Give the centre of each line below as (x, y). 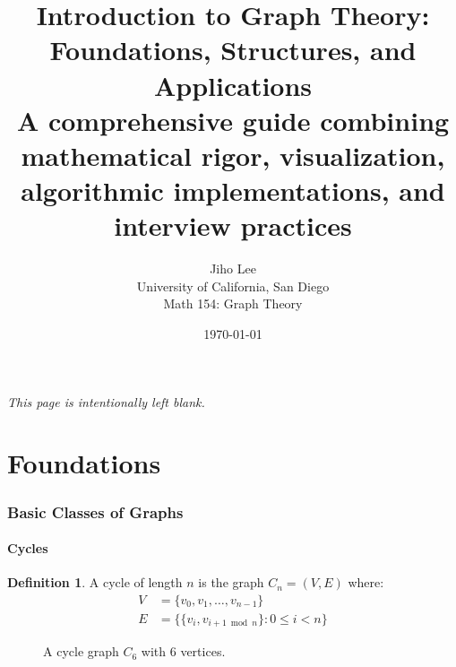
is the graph (231, 582)
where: (366, 582)
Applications (233, 85)
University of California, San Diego (233, 286)
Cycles (28, 548)
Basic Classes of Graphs (95, 511)
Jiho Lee (233, 269)
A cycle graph (81, 651)
